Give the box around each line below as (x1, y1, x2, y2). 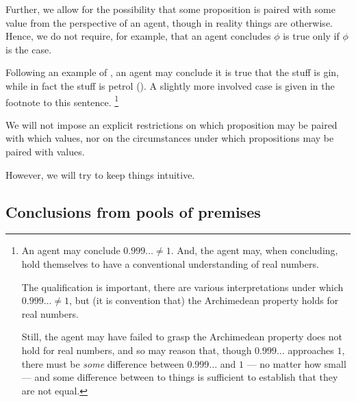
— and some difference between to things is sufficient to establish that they (21, 370, 338, 384)
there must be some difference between (21, 356, 184, 370)
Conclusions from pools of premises (5, 201, 261, 222)
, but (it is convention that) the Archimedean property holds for (69, 293, 339, 307)
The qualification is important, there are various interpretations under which (21, 279, 344, 294)
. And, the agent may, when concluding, (170, 243, 338, 257)
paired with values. (5, 145, 85, 158)
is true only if (283, 29, 340, 43)
